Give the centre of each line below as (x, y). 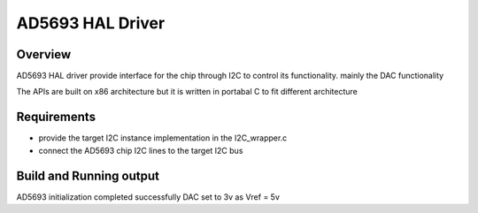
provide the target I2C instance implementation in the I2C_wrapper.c (163, 138)
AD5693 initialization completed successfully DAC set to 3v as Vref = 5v (148, 197)
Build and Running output (88, 175)
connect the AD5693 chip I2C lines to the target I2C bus (141, 150)
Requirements (56, 117)
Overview (44, 54)
